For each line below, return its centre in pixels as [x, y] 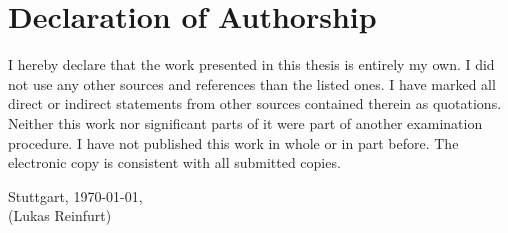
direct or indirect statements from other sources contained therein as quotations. [255, 103]
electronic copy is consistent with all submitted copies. [174, 162]
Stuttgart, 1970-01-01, [75, 195]
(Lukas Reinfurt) [60, 215]
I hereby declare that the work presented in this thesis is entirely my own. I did [251, 64]
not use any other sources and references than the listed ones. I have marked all [252, 83]
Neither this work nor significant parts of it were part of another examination [245, 122]
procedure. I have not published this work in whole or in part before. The [233, 142]
